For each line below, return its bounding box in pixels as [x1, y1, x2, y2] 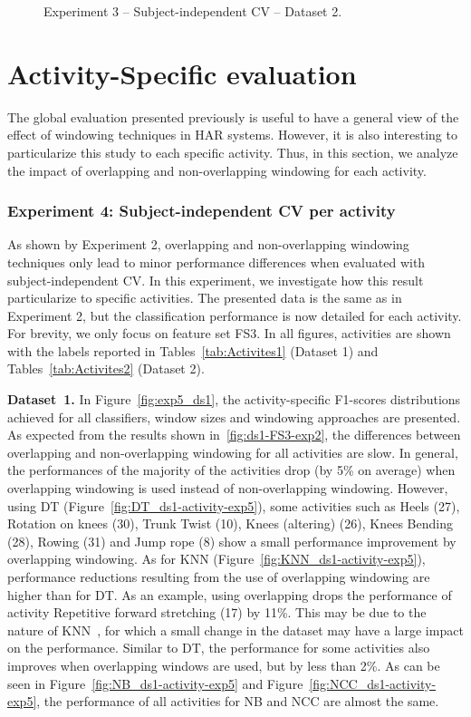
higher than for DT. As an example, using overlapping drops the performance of [7, 585, 452, 604]
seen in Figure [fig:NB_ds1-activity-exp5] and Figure [7, 673, 303, 693]
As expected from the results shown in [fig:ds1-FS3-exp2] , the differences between [7, 425, 461, 444]
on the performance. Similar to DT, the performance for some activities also [7, 638, 430, 657]
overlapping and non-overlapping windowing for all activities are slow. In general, [7, 442, 458, 461]
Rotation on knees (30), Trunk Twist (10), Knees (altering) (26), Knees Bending [7, 514, 453, 533]
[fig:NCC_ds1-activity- [309, 673, 437, 693]
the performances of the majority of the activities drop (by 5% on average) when [7, 460, 456, 480]
